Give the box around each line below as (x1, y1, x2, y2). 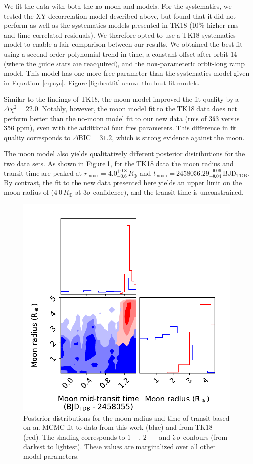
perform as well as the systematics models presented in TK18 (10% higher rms (4, 20, 239, 30)
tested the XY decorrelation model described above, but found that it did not (4, 10, 236, 21)
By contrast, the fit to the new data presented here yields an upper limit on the (4, 177, 242, 188)
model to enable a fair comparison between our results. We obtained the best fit (4, 39, 243, 49)
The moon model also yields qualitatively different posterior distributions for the (4, 148, 245, 159)
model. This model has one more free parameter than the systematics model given (4, 68, 250, 78)
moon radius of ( (4, 187, 54, 197)
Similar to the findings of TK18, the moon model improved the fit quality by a (4, 94, 239, 104)
